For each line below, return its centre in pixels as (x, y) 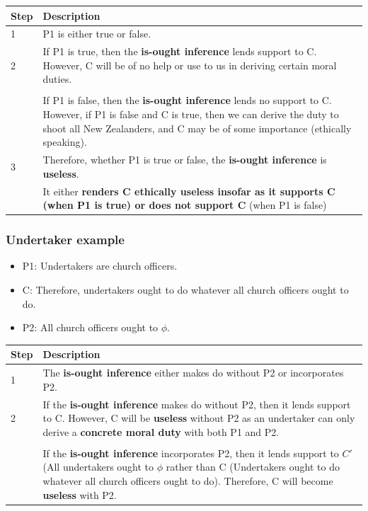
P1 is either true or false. (97, 34)
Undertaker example (65, 240)
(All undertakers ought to (98, 467)
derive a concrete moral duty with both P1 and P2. (161, 431)
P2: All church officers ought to (90, 327)
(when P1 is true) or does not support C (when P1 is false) (185, 205)
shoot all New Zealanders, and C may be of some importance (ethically (197, 128)
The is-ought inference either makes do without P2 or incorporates (193, 373)
